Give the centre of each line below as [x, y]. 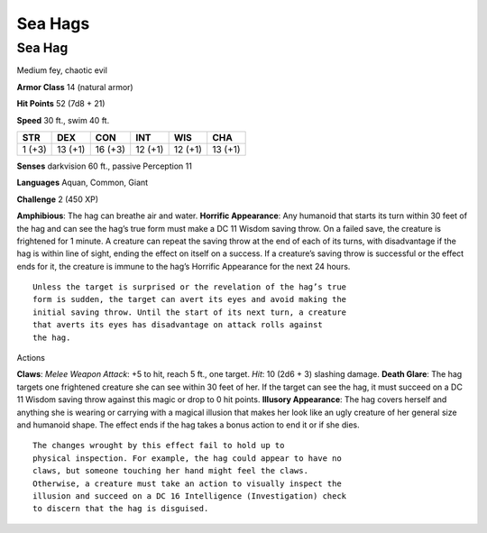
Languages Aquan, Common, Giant [83, 183]
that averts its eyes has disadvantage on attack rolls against [178, 325]
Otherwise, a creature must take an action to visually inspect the [187, 483]
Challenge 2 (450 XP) [58, 199]
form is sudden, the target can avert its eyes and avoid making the [190, 299]
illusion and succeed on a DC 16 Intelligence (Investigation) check [190, 496]
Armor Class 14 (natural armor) [75, 87]
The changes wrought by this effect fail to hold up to [159, 446]
